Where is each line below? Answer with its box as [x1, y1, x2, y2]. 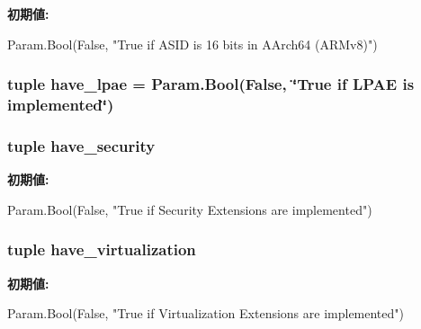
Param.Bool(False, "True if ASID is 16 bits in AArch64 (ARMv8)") [7, 34, 378, 53]
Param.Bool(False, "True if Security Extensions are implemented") [7, 200, 372, 218]
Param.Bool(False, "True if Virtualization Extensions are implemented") [7, 304, 404, 323]
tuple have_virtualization [7, 238, 196, 261]
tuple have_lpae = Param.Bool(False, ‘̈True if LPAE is [7, 73, 415, 95]
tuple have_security [7, 134, 156, 156]
